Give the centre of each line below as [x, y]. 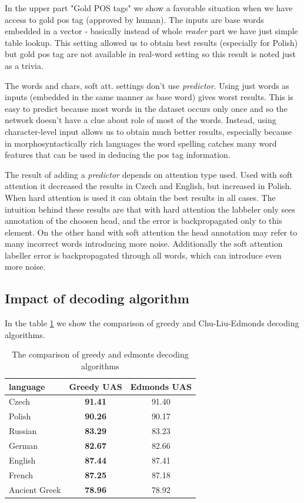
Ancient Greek [35, 489]
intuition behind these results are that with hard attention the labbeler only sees [150, 209]
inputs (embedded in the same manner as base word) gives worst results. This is [149, 97]
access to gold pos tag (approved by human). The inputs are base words [134, 19]
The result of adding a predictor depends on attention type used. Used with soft [149, 174]
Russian [23, 431]
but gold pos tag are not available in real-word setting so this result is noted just [150, 54]
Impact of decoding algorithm [97, 298]
